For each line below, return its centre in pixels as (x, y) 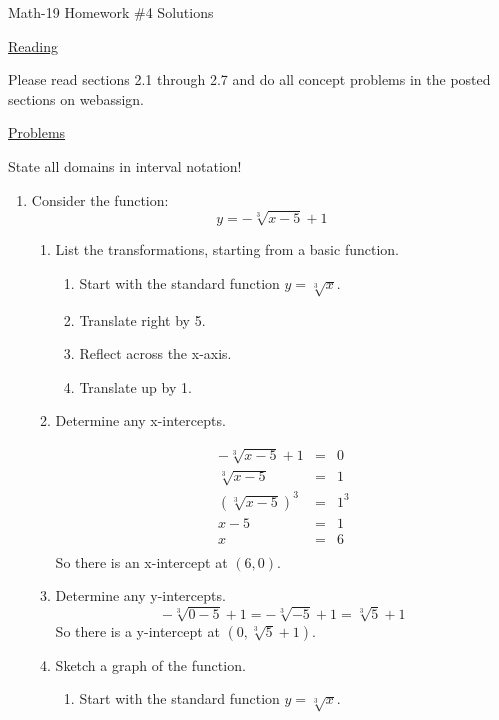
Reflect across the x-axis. (155, 353)
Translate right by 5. (142, 319)
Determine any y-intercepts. (140, 595)
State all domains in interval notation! (125, 165)
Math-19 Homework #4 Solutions (111, 12)
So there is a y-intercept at (137, 630)
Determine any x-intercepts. (140, 420)
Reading (33, 45)
